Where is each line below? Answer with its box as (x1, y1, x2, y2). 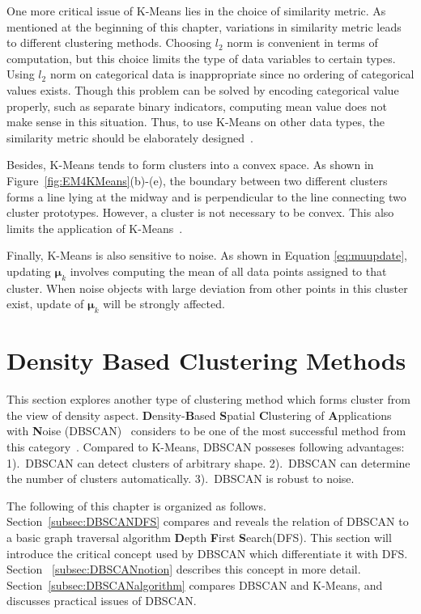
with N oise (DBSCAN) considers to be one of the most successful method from (6, 422, 406, 439)
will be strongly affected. (103, 295, 225, 312)
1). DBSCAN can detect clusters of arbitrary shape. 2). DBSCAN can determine (6, 454, 410, 471)
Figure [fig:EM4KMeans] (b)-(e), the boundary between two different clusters (6, 171, 388, 188)
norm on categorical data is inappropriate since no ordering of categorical (49, 66, 415, 83)
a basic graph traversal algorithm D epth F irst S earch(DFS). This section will (6, 528, 392, 545)
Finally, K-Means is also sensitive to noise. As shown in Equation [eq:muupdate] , (6, 247, 407, 264)
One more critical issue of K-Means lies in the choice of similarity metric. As (6, 2, 386, 19)
